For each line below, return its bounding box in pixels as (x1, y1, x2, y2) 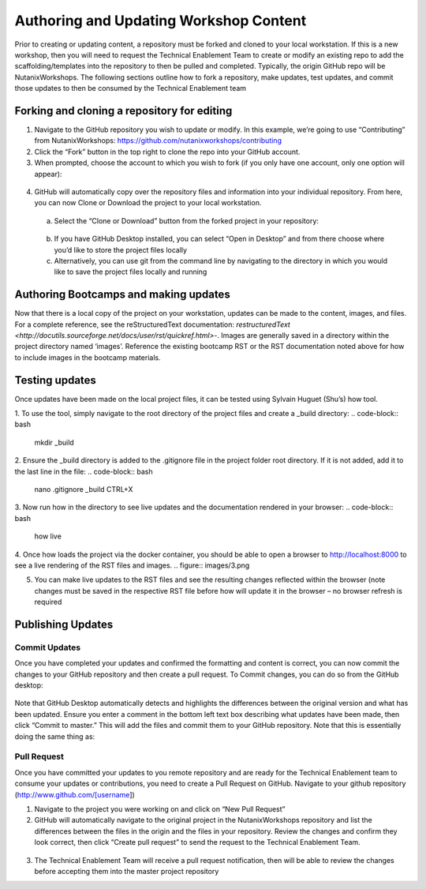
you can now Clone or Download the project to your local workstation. (34, 198, 262, 208)
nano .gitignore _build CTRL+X (34, 485, 133, 494)
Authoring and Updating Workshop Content (14, 12, 307, 29)
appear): (34, 169, 62, 178)
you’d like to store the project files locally (54, 245, 188, 254)
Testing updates (14, 373, 96, 387)
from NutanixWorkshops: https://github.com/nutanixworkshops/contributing (34, 136, 282, 145)
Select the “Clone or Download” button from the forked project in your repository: (54, 216, 319, 225)
